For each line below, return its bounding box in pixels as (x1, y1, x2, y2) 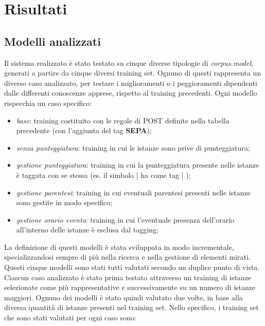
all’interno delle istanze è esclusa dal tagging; (16, 224, 158, 235)
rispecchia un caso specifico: (4, 97, 92, 108)
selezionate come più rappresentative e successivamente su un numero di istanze (4, 282, 256, 293)
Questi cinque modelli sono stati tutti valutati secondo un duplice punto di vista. (4, 262, 260, 273)
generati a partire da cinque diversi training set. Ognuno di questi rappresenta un (4, 67, 261, 78)
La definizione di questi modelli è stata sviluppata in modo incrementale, (4, 241, 234, 252)
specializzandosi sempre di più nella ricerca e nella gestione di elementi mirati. (4, 251, 251, 262)
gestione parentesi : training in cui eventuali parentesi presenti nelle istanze (16, 187, 251, 197)
